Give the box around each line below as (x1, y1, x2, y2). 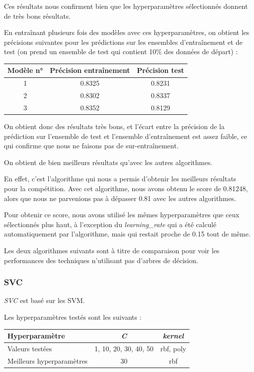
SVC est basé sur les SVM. (4, 295, 85, 305)
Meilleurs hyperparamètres (7, 355, 88, 366)
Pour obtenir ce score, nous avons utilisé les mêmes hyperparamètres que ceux (4, 209, 240, 220)
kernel (162, 331, 184, 341)
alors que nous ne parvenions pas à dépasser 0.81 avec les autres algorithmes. (4, 193, 236, 203)
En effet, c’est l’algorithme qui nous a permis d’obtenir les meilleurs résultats (4, 173, 236, 184)
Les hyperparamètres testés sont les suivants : (4, 312, 142, 322)
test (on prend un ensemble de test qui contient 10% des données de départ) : (4, 46, 238, 57)
